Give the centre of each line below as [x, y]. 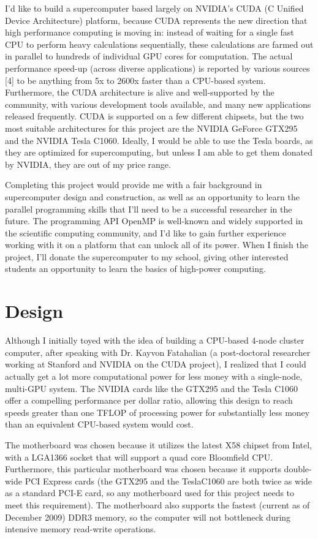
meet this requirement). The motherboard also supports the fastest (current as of [157, 504]
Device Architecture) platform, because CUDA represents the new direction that [156, 20]
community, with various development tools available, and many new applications [158, 104]
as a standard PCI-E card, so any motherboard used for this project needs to [150, 493]
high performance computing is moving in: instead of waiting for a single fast [150, 32]
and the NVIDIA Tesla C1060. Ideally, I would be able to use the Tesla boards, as [159, 140]
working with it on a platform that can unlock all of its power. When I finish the [157, 245]
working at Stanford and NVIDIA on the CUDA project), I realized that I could [156, 364]
